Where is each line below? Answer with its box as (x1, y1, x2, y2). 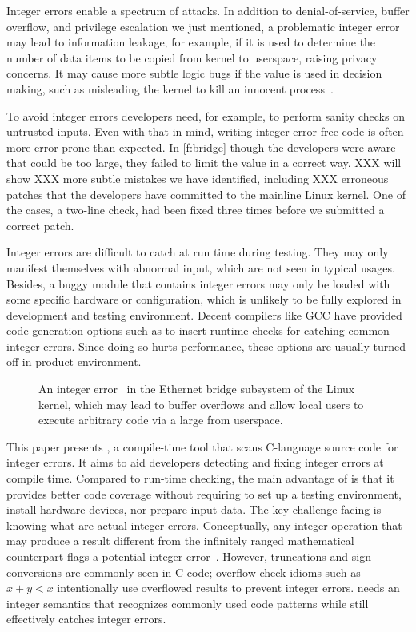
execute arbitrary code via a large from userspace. (38, 411, 283, 428)
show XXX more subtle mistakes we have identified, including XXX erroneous (6, 169, 389, 186)
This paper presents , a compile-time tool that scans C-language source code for (6, 438, 398, 455)
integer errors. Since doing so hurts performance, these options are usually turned (6, 337, 406, 354)
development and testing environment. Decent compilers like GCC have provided (6, 306, 402, 323)
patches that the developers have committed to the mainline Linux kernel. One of (6, 185, 406, 202)
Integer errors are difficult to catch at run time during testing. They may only (6, 244, 389, 260)
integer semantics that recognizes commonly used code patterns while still (6, 594, 369, 611)
